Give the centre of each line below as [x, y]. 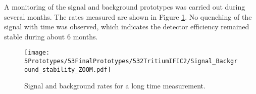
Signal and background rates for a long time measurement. [115, 86]
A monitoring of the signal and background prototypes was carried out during [125, 7]
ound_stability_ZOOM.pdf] [68, 69]
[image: [37, 53]
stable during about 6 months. [51, 36]
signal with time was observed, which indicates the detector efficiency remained [127, 27]
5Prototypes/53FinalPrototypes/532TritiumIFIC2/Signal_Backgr [131, 61]
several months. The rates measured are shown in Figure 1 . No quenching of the [128, 16]
